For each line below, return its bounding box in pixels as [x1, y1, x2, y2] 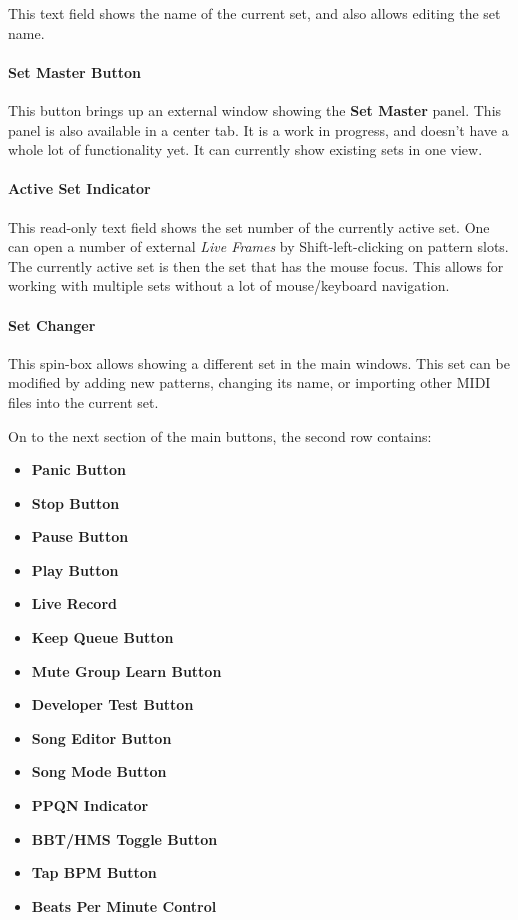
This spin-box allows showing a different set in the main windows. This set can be [8, 352, 510, 373]
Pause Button [31, 526, 129, 547]
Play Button [31, 559, 119, 580]
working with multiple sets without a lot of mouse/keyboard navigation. [8, 275, 450, 296]
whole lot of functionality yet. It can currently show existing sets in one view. [8, 139, 483, 160]
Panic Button [31, 459, 127, 480]
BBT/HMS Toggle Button [31, 828, 218, 849]
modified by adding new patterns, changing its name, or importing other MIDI [8, 372, 491, 393]
